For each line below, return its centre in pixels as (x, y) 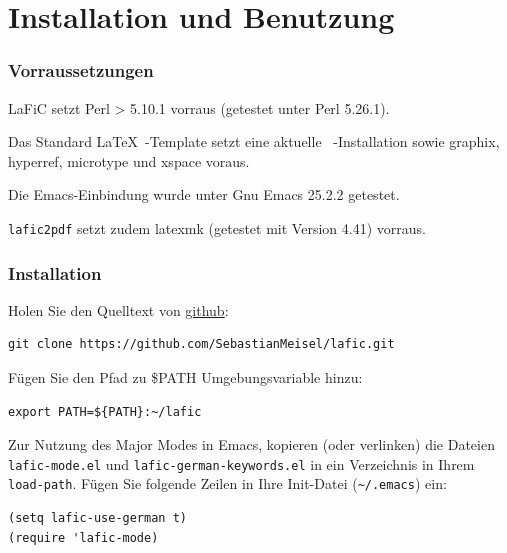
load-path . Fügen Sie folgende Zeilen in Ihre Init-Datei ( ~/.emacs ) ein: (227, 483)
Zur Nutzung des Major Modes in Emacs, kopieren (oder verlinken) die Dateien (251, 444)
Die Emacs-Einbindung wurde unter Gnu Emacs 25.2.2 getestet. (204, 194)
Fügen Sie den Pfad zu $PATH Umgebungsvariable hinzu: (185, 377)
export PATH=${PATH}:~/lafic (105, 411)
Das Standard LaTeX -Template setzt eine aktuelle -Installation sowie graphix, (254, 141)
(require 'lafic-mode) (83, 537)
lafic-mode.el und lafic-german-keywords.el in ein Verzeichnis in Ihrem (241, 463)
